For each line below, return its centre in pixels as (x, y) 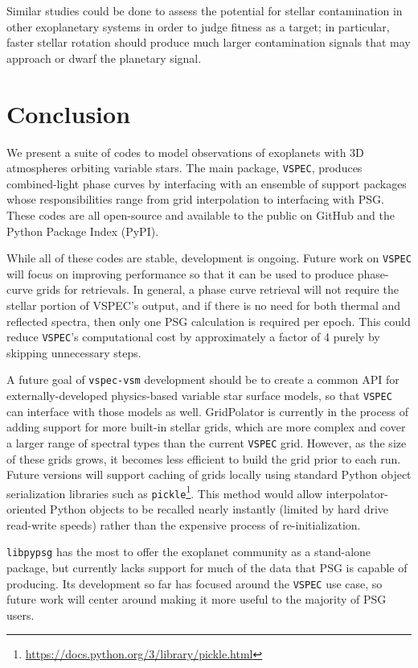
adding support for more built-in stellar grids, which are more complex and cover (206, 427)
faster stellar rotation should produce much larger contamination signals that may (209, 42)
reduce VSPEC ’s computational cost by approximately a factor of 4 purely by (193, 337)
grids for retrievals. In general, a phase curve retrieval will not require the (217, 289)
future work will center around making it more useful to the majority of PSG (197, 599)
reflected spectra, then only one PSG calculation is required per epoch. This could (209, 321)
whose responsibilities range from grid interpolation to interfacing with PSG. (195, 199)
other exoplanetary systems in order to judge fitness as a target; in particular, (198, 26)
